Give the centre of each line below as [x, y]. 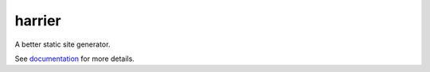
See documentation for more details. [74, 59]
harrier [38, 21]
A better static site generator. [63, 44]
